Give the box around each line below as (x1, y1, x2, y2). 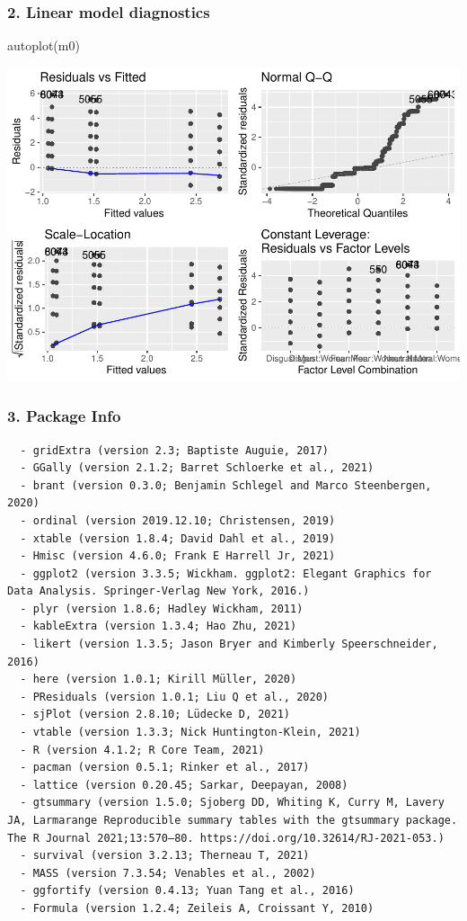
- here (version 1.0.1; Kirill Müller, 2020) (20, 673, 297, 686)
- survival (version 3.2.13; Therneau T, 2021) (20, 849, 310, 863)
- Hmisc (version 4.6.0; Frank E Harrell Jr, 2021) (20, 550, 336, 563)
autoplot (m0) (7, 36, 80, 55)
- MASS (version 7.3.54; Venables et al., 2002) (20, 866, 316, 880)
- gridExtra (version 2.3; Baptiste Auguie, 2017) (20, 443, 329, 457)
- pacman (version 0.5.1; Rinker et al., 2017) (20, 761, 310, 774)
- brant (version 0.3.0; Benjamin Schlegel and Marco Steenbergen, (20, 478, 432, 492)
